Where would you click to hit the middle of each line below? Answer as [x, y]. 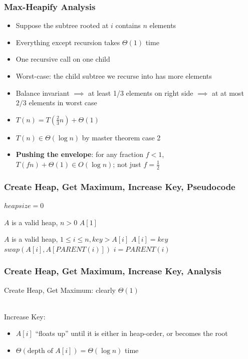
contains [128, 25]
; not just [127, 164]
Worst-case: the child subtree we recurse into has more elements [114, 76]
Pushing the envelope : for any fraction [79, 154]
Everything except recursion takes [68, 42]
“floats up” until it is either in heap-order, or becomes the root [132, 333]
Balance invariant [43, 93]
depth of [40, 351]
